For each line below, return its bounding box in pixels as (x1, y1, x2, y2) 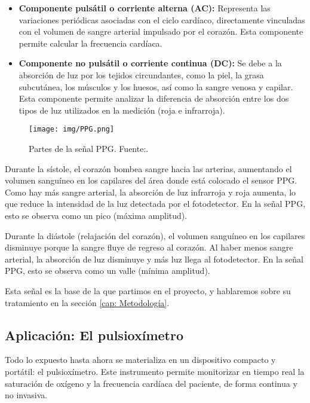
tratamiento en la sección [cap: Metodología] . (5, 296, 170, 309)
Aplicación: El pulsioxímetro (5, 325, 184, 344)
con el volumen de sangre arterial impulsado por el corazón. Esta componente (19, 25, 303, 38)
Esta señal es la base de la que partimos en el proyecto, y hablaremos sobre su (5, 284, 291, 297)
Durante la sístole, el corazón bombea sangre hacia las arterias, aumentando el (5, 162, 292, 175)
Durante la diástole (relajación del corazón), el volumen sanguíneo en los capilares (5, 229, 305, 242)
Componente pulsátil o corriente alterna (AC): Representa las (19, 2, 271, 14)
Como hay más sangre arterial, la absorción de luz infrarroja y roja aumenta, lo (5, 185, 296, 198)
